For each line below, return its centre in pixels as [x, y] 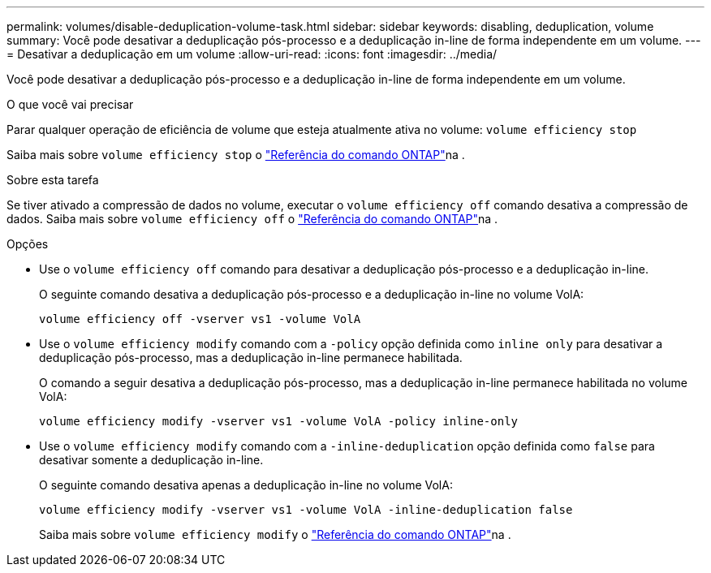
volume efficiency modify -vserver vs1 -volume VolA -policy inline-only [279, 421]
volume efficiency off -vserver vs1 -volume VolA [200, 319]
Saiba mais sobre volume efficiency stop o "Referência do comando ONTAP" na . [236, 155]
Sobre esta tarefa [53, 180]
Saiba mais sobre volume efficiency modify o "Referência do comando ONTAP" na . [275, 534]
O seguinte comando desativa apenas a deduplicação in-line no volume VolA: [246, 485]
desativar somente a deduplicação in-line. [151, 460]
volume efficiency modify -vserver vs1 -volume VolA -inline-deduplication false [306, 510]
